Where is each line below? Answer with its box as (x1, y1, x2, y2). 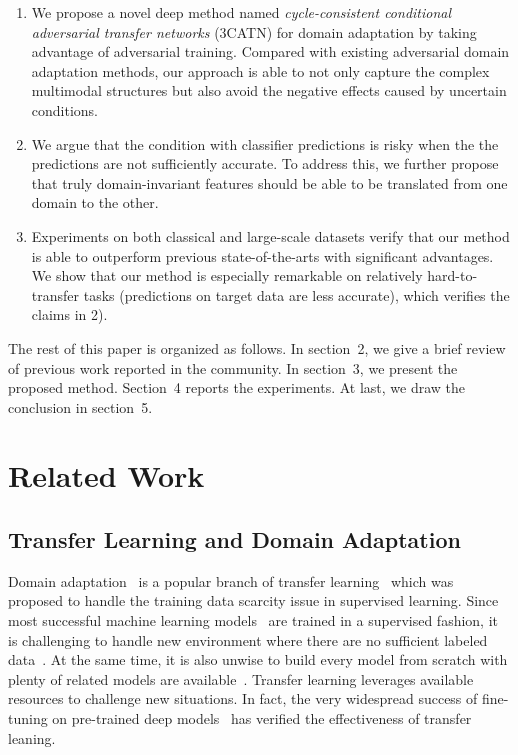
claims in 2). (31, 304, 108, 325)
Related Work (8, 455, 205, 496)
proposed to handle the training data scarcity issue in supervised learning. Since (8, 590, 499, 611)
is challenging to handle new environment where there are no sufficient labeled (8, 629, 488, 650)
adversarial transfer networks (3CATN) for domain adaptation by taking (31, 21, 477, 42)
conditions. (31, 99, 99, 120)
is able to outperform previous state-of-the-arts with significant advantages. (31, 245, 494, 266)
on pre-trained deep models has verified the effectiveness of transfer (52, 708, 472, 729)
